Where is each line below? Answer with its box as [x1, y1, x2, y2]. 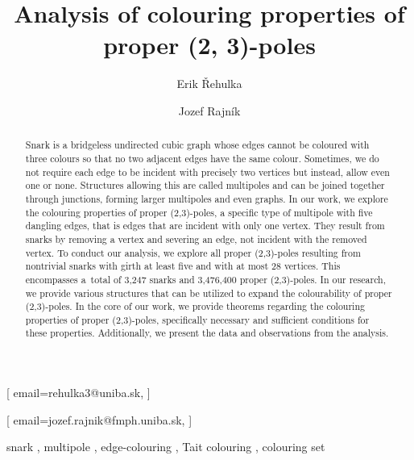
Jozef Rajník [178, 102, 241, 119]
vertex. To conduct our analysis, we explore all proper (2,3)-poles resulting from [25, 245, 361, 259]
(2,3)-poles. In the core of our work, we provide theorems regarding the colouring [25, 299, 365, 313]
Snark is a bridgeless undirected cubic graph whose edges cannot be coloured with [25, 138, 370, 152]
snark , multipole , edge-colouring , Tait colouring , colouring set [6, 438, 325, 455]
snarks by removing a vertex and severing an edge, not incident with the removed [25, 232, 367, 245]
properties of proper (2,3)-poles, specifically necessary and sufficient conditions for [25, 312, 370, 326]
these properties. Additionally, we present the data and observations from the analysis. [25, 326, 389, 340]
